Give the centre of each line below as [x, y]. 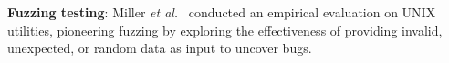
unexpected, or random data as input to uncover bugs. [160, 48]
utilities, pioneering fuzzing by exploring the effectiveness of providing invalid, [225, 30]
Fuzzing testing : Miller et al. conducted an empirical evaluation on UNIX [222, 12]
